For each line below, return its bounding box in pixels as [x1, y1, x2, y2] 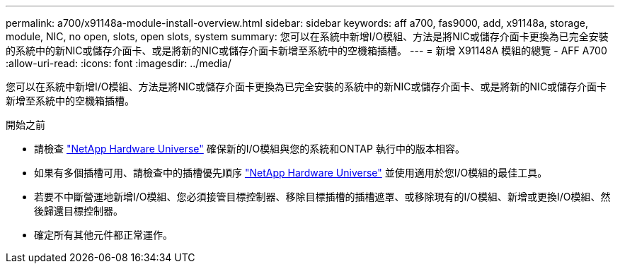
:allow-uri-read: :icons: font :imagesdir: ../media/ [6, 57, 231, 69]
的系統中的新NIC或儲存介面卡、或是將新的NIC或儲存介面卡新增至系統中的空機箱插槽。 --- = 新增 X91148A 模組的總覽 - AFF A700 [6, 44, 607, 56]
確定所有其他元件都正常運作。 [34, 229, 173, 241]
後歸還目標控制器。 [34, 205, 123, 217]
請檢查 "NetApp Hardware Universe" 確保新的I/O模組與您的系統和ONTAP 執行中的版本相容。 [34, 143, 465, 155]
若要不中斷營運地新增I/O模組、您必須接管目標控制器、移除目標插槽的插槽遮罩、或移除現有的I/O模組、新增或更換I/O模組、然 [34, 191, 611, 203]
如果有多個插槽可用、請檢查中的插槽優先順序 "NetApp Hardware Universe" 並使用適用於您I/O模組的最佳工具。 [34, 167, 548, 179]
